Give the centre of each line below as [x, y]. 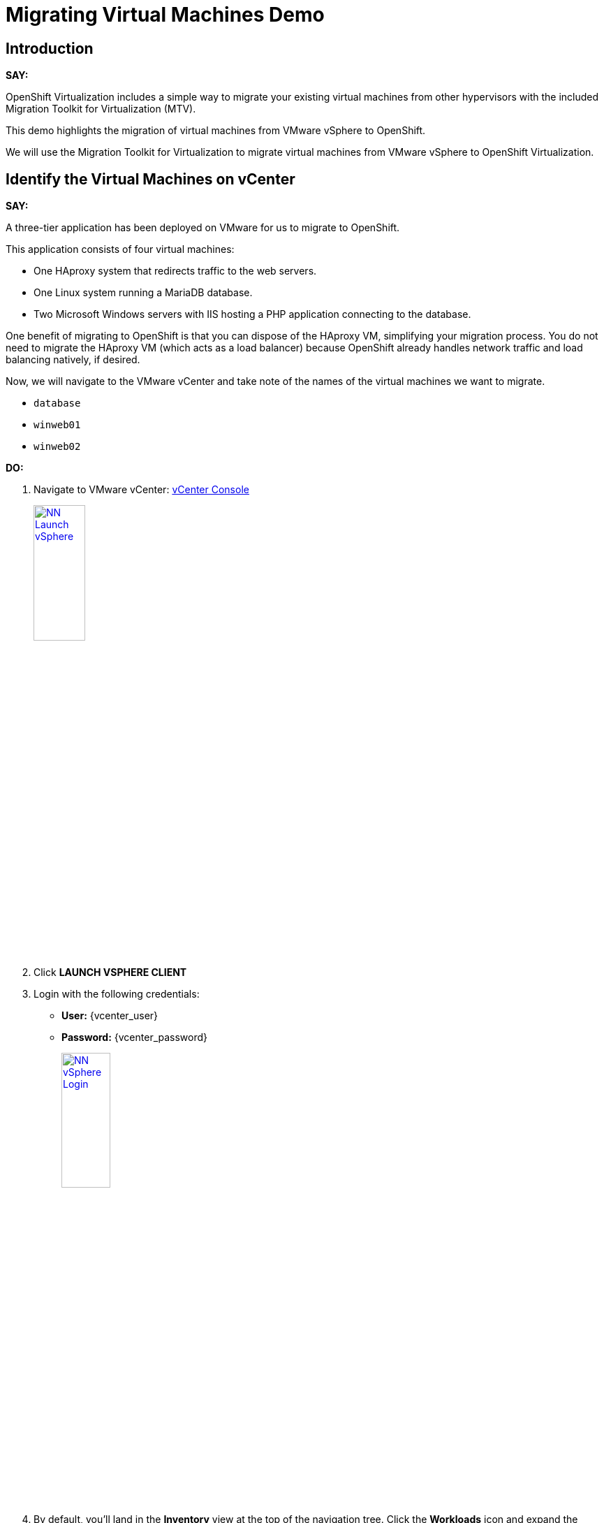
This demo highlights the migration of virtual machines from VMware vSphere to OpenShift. [216, 131]
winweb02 [57, 447]
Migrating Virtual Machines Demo [165, 15]
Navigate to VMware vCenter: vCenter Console [141, 490]
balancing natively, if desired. [73, 360]
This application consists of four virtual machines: [120, 249]
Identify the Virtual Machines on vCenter [150, 179]
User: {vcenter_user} [110, 1015]
